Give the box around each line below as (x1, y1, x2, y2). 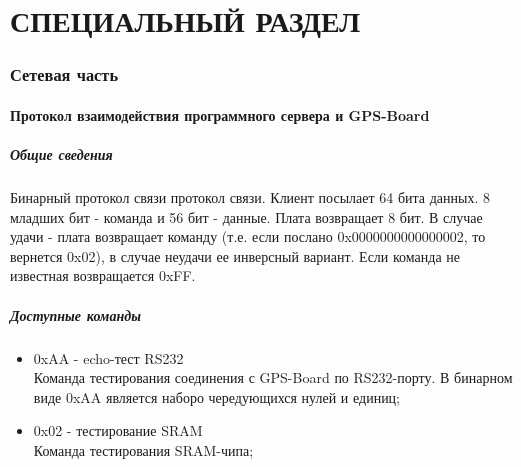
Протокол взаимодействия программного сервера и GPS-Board (10, 104, 430, 125)
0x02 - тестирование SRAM (33, 420, 203, 441)
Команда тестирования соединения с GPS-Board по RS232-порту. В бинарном (33, 367, 513, 388)
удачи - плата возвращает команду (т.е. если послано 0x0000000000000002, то (10, 226, 486, 247)
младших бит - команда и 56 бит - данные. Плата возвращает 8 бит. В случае (10, 206, 483, 227)
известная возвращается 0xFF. (10, 265, 196, 286)
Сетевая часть (10, 62, 119, 87)
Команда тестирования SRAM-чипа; (33, 439, 254, 460)
